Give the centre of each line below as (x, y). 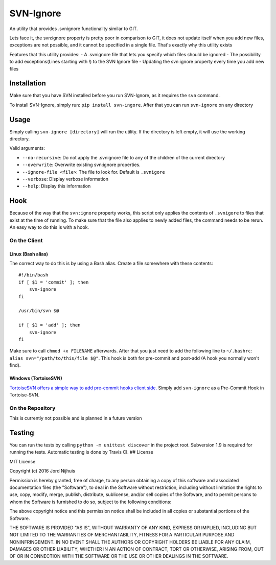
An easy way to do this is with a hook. (49, 227)
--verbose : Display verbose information (65, 179)
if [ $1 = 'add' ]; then (50, 325)
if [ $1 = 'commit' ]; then (54, 282)
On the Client (26, 240)
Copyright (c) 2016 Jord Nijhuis (42, 471)
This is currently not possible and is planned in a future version (76, 418)
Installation (28, 84)
